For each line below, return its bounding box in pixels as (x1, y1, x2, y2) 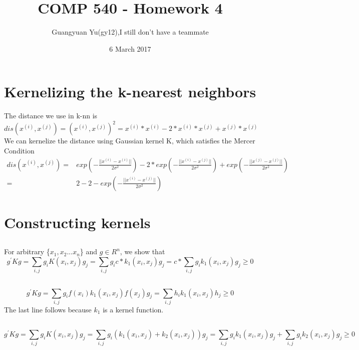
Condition (4, 145, 35, 155)
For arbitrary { (4, 246, 50, 257)
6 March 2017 (109, 43, 151, 54)
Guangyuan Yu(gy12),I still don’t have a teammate (52, 27, 209, 37)
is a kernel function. (103, 304, 164, 314)
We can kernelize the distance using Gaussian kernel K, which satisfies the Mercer (4, 135, 255, 146)
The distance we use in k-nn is (4, 110, 98, 121)
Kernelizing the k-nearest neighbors (4, 81, 256, 102)
